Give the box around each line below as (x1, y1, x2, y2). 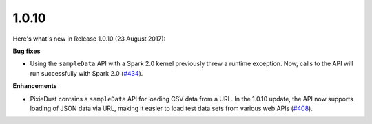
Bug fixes (12, 47, 41, 55)
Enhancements (12, 82, 58, 90)
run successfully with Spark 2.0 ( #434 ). (30, 69, 143, 77)
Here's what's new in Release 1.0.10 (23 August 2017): (12, 34, 166, 43)
